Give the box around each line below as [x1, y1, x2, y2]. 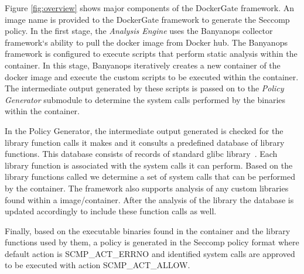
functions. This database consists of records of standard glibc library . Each [5, 148, 278, 160]
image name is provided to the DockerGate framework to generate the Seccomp [5, 13, 290, 25]
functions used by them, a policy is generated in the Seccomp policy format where [5, 236, 299, 248]
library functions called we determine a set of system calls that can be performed [5, 170, 295, 183]
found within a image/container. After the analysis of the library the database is [5, 193, 294, 205]
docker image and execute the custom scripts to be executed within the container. [5, 70, 299, 83]
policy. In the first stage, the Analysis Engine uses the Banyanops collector [5, 25, 273, 37]
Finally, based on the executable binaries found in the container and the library [5, 224, 291, 237]
